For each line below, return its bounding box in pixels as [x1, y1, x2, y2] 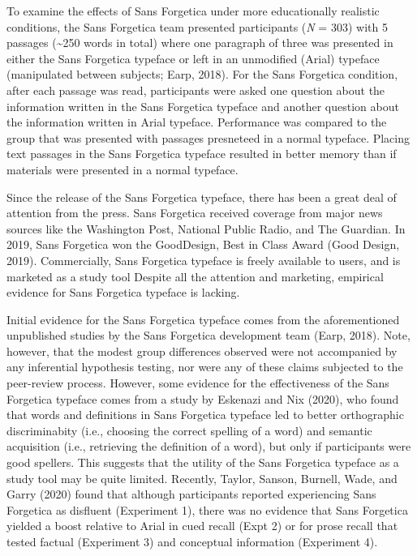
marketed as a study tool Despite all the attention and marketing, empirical [6, 267, 384, 284]
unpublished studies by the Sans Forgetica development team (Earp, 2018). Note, [6, 327, 411, 344]
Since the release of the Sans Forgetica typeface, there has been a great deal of [6, 188, 397, 205]
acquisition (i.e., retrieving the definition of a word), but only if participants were [6, 438, 411, 455]
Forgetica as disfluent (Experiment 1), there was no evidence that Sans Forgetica [6, 501, 408, 518]
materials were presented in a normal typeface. [6, 160, 239, 177]
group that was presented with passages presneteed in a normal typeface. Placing [6, 129, 411, 146]
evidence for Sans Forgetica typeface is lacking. [6, 284, 240, 301]
